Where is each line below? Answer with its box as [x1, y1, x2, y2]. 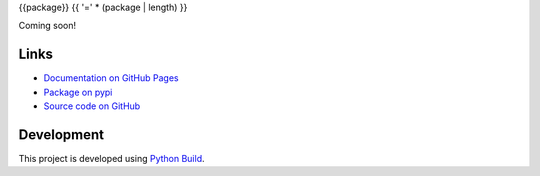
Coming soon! [18, 20, 77, 32]
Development [18, 126, 105, 143]
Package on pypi [43, 86, 113, 98]
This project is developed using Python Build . [18, 152, 205, 164]
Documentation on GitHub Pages [43, 72, 179, 84]
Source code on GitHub [43, 100, 141, 112]
